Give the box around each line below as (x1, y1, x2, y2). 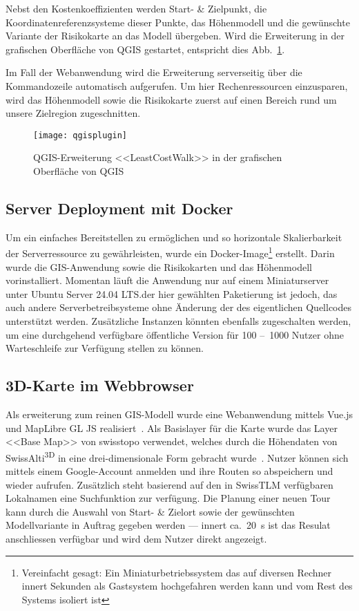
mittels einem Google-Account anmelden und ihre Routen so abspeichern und (6, 464, 333, 478)
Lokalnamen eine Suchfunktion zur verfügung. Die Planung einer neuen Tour (6, 491, 331, 505)
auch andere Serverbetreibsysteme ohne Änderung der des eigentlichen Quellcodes (6, 300, 352, 314)
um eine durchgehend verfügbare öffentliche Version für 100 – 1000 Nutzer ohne (6, 327, 344, 341)
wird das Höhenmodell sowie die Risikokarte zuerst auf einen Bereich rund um (6, 92, 337, 106)
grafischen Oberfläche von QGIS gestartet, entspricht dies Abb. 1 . (6, 41, 285, 56)
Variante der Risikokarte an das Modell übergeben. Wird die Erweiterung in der (6, 28, 345, 43)
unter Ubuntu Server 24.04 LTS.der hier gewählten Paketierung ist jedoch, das (6, 286, 338, 301)
